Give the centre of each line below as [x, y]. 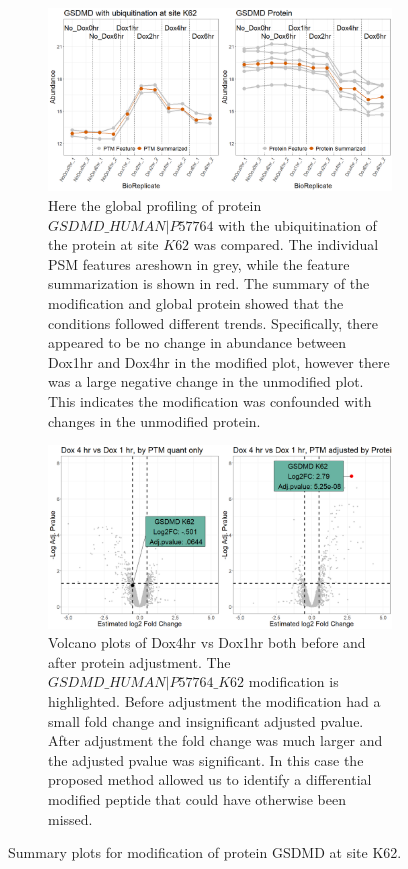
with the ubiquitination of [297, 224]
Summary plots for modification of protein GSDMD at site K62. [205, 852]
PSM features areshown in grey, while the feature [199, 263]
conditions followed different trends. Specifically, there [213, 322]
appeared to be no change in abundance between [197, 342]
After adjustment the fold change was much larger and [215, 740]
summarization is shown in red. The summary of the [209, 283]
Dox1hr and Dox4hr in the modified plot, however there [219, 361]
